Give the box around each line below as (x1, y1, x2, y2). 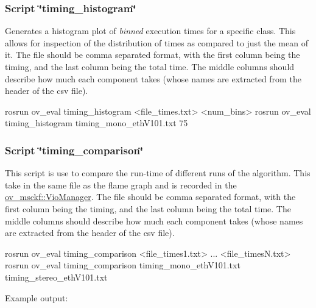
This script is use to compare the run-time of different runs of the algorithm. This (5, 167, 311, 179)
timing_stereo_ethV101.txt (5, 270, 108, 283)
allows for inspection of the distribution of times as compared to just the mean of (5, 36, 308, 49)
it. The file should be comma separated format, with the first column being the (5, 48, 300, 61)
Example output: (5, 291, 68, 304)
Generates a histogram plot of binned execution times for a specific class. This (5, 24, 296, 37)
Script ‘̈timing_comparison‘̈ (5, 142, 144, 157)
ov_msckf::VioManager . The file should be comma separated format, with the (5, 190, 296, 203)
